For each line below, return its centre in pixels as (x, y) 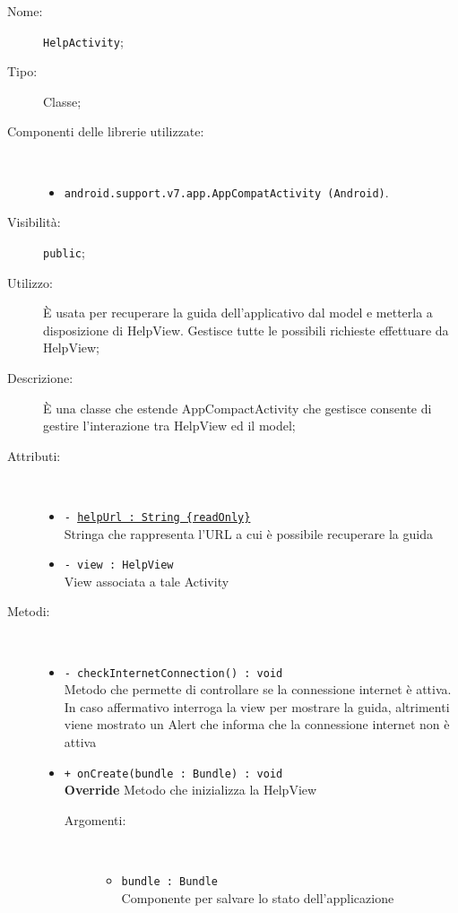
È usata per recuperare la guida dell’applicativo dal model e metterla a (238, 313)
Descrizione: (40, 377)
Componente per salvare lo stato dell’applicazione (258, 897)
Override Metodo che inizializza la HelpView (190, 790)
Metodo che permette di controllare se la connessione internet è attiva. (258, 689)
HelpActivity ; (83, 41)
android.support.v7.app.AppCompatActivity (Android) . (226, 191)
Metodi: (29, 611)
